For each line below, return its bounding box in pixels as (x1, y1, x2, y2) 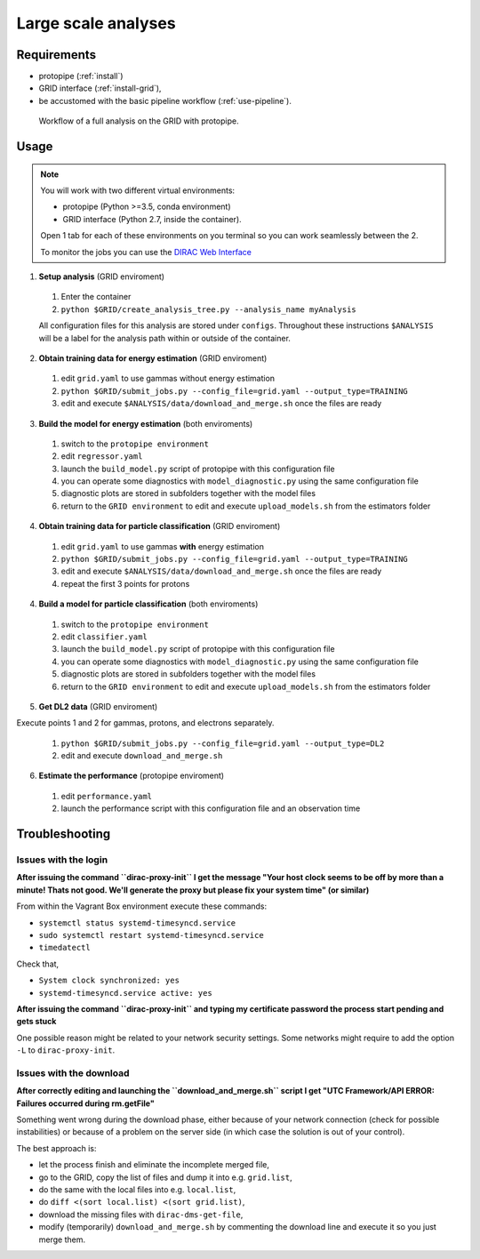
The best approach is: (16, 1143, 97, 1153)
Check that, (16, 958, 60, 969)
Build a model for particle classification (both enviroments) (38, 598, 259, 609)
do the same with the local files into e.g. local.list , (38, 1183, 236, 1195)
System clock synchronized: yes (38, 975, 180, 986)
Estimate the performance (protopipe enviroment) (38, 770, 225, 782)
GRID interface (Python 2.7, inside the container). (62, 213, 242, 224)
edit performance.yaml (60, 790, 153, 801)
